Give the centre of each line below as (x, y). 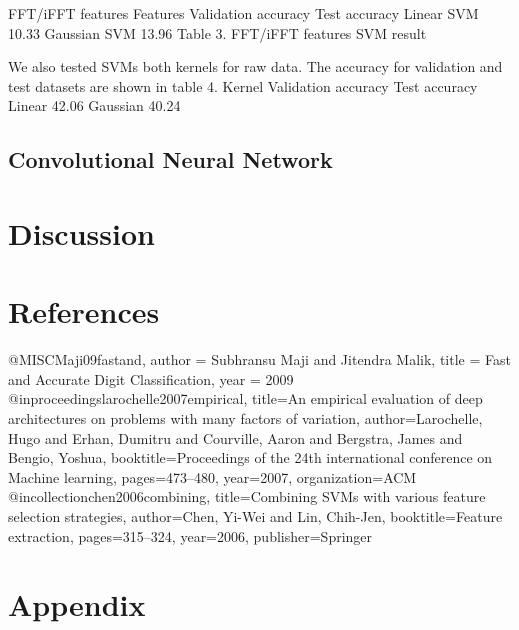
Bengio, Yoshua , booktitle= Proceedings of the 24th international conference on (250, 457)
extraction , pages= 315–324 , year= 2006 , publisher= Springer (190, 535)
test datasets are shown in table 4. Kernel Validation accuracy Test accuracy (243, 85)
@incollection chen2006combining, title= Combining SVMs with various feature (247, 496)
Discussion (81, 232)
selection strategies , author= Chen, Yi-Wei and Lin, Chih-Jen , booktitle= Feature (255, 516)
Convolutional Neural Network (170, 159)
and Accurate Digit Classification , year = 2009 (151, 378)
